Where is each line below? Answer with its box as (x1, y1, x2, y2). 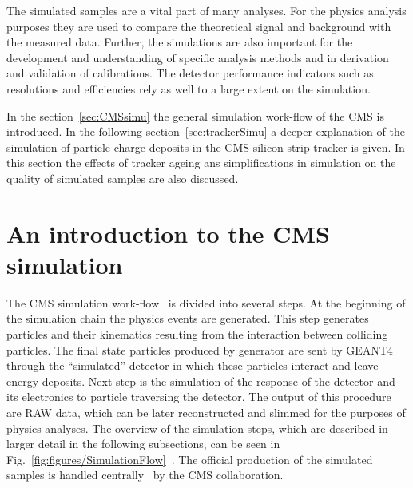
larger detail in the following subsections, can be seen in (6, 435, 280, 452)
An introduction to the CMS (6, 216, 330, 249)
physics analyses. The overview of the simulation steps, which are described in (6, 419, 388, 436)
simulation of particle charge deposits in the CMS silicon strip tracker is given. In (6, 138, 405, 155)
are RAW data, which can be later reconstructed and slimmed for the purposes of (6, 404, 406, 420)
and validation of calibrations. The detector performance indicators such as (6, 65, 374, 81)
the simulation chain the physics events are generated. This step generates (6, 310, 369, 327)
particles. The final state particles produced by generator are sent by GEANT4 (6, 341, 393, 358)
